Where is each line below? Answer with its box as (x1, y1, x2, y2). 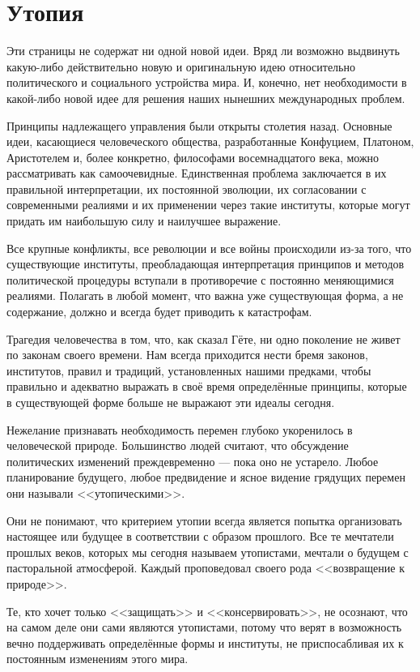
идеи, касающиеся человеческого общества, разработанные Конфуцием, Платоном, (6, 133, 414, 150)
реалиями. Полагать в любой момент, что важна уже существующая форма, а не (6, 287, 404, 304)
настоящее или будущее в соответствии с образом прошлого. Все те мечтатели (6, 528, 394, 545)
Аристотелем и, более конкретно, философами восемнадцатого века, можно (6, 148, 380, 165)
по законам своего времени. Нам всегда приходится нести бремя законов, (6, 346, 368, 363)
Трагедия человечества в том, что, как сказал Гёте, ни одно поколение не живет (6, 330, 401, 347)
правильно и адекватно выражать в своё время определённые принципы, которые (6, 378, 407, 395)
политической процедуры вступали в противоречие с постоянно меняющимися (6, 271, 394, 288)
